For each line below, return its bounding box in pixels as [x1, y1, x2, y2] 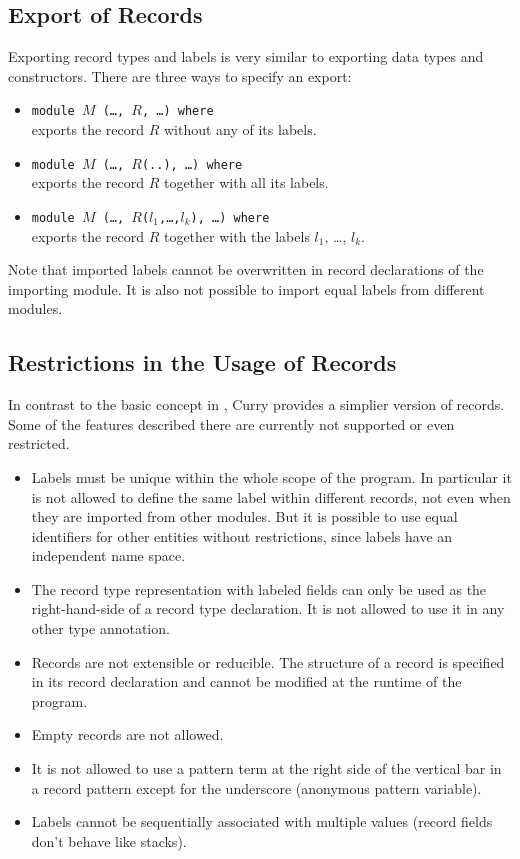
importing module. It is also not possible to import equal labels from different [8, 278, 485, 299]
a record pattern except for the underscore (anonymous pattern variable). [31, 777, 482, 798]
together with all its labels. [163, 172, 329, 193]
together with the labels [163, 225, 310, 246]
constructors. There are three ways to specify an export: [8, 65, 352, 86]
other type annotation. [31, 618, 170, 639]
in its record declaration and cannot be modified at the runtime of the [31, 671, 462, 692]
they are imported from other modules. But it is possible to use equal [31, 506, 458, 527]
